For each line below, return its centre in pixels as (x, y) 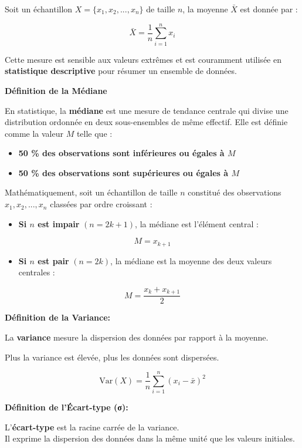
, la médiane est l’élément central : (197, 223)
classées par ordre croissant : (101, 204)
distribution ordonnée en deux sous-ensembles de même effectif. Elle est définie (146, 122)
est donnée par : (269, 9)
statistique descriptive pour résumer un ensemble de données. (121, 71)
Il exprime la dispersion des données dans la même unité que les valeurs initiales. (150, 438)
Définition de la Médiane (56, 90)
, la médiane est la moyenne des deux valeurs (191, 260)
